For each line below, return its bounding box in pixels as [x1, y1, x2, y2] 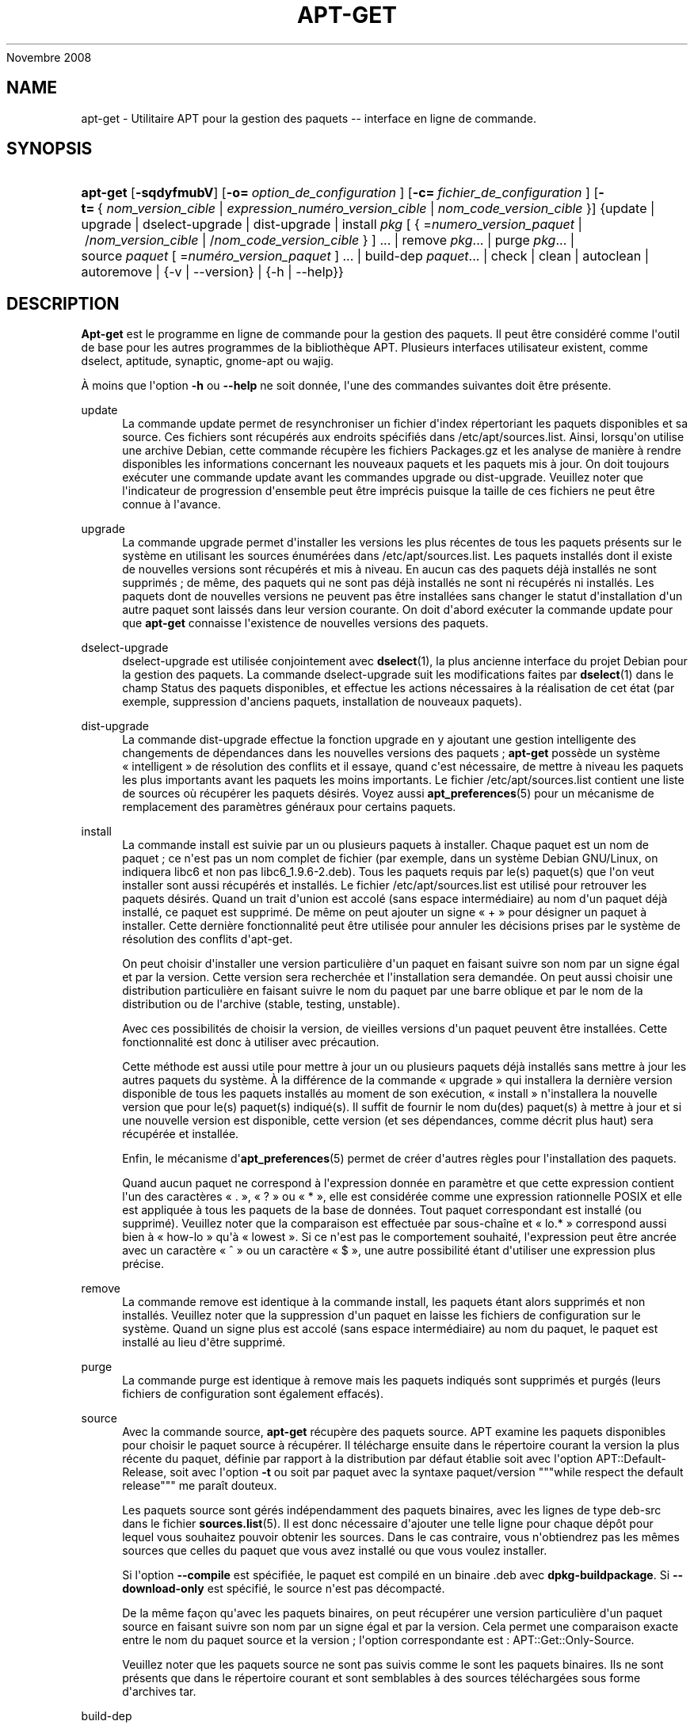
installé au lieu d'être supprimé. [122, 1335, 286, 1350]
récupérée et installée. [122, 1127, 239, 1141]
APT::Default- [596, 1452, 667, 1466]
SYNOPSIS [6, 139, 93, 159]
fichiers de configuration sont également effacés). [122, 1387, 383, 1401]
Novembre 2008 [6, 50, 92, 64]
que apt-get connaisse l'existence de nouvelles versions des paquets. [122, 616, 489, 630]
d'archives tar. [122, 1685, 196, 1699]
